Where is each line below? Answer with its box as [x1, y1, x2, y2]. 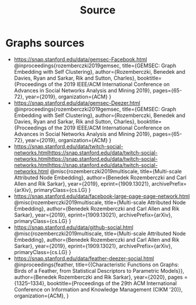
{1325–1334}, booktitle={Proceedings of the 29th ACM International [13, 279, 177, 287]
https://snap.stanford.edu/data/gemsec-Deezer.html [13, 99, 140, 106]
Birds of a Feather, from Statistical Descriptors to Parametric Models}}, [13, 267, 185, 274]
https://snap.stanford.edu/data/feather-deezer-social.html [13, 255, 154, 262]
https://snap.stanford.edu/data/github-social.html [13, 224, 134, 231]
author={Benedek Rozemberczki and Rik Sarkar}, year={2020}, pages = [13, 273, 188, 280]
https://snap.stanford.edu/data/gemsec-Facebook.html [13, 56, 147, 63]
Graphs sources [5, 36, 85, 50]
